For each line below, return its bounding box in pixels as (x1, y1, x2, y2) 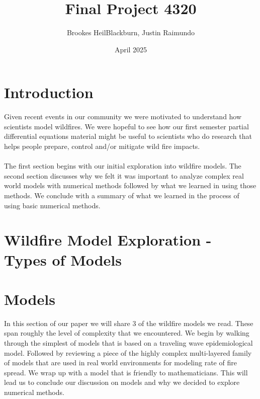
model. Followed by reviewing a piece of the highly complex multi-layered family (4, 347, 252, 358)
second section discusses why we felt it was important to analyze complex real (4, 170, 244, 181)
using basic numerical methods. (4, 200, 101, 210)
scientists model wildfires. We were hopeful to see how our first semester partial (4, 121, 249, 131)
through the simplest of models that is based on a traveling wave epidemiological (4, 338, 253, 348)
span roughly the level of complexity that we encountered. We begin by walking (4, 328, 249, 338)
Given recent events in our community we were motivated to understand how (4, 111, 242, 122)
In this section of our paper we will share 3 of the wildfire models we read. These (4, 317, 253, 328)
